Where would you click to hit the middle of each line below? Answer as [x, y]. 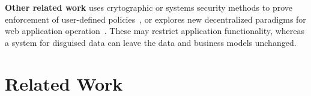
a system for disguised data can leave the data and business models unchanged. [151, 42]
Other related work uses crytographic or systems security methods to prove [149, 7]
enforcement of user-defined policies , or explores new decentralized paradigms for [155, 19]
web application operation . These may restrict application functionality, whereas [155, 31]
